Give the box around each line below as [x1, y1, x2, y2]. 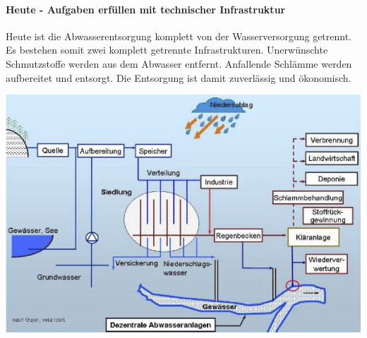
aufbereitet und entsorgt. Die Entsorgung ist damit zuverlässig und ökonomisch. [6, 70, 351, 85]
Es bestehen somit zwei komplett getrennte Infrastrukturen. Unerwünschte [6, 42, 328, 57]
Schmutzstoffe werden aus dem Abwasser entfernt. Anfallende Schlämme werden [6, 56, 352, 71]
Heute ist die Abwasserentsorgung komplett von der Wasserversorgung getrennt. [6, 28, 352, 43]
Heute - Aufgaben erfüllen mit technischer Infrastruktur [6, 1, 286, 16]
